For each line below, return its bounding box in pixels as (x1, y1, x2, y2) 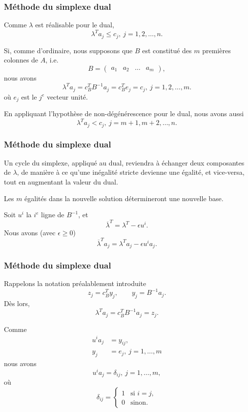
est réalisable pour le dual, (35, 20, 114, 30)
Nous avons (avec (4, 227, 56, 238)
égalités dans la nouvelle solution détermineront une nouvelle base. (24, 193, 224, 203)
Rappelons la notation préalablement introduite (4, 278, 146, 288)
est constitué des (142, 45, 192, 55)
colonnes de (4, 55, 39, 65)
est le (21, 91, 37, 102)
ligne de (41, 209, 64, 220)
